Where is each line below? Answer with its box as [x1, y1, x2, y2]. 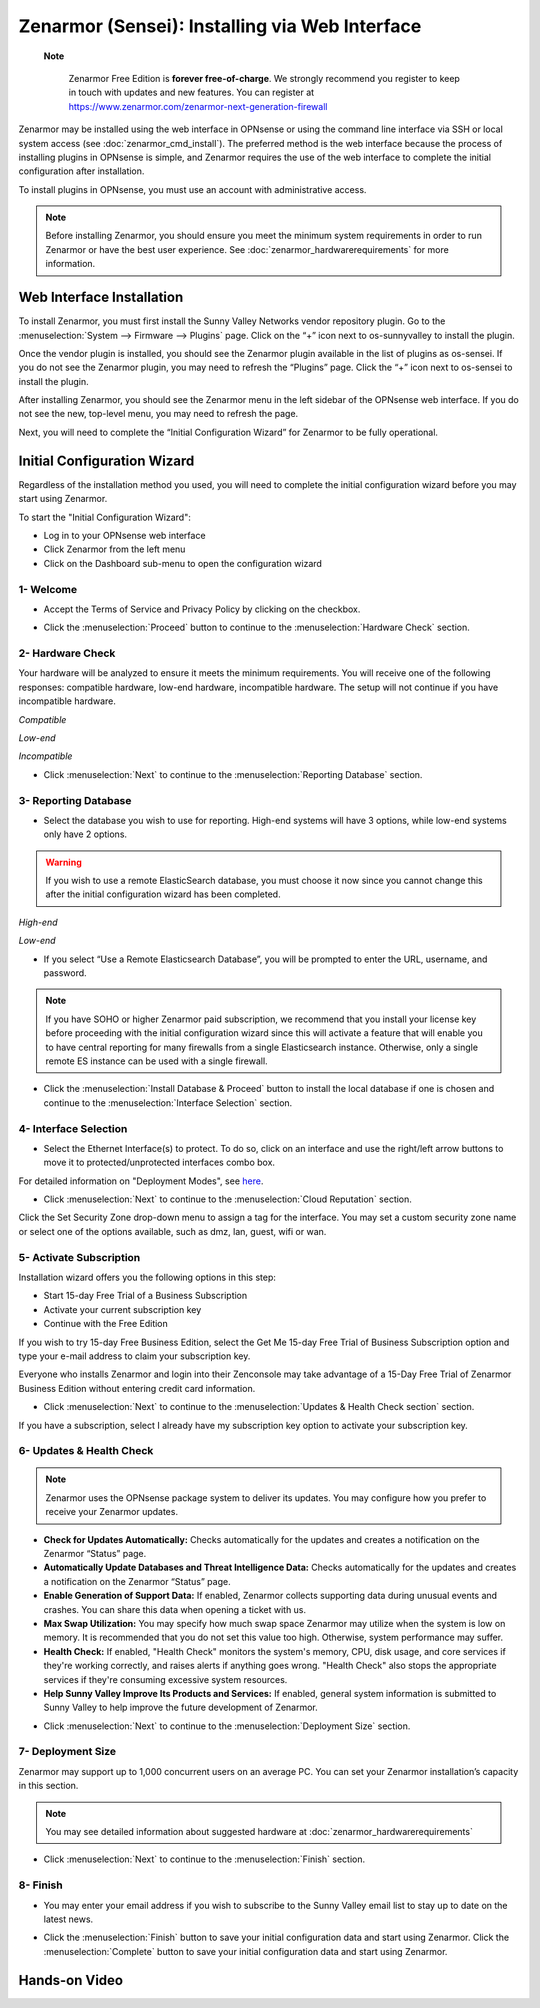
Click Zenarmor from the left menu [43, 543, 186, 555]
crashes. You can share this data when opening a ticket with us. [43, 1603, 307, 1615]
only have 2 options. [43, 828, 128, 840]
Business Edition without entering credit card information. [18, 1382, 256, 1394]
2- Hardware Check [18, 646, 116, 660]
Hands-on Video [18, 1971, 124, 1989]
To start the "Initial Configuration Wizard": [18, 511, 192, 523]
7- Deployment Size [18, 1745, 117, 1759]
